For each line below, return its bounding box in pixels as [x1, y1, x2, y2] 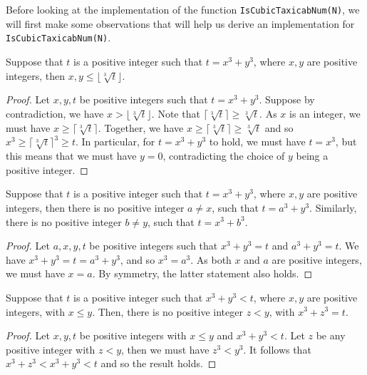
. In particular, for [75, 134, 155, 149]
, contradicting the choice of [162, 148, 285, 163]
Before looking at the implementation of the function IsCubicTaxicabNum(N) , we [6, 2, 360, 16]
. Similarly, [309, 200, 357, 215]
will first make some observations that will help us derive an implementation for [6, 16, 355, 31]
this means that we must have [6, 148, 137, 163]
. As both [190, 252, 232, 267]
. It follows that [243, 341, 311, 356]
